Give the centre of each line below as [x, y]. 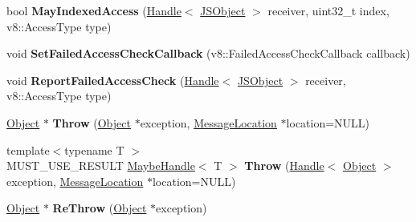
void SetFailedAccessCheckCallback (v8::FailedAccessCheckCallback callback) [208, 53]
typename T [94, 149]
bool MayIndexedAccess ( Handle [94, 10]
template [28, 149]
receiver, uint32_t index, [328, 10]
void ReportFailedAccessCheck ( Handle [113, 80]
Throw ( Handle [284, 165]
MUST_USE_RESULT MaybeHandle [101, 165]
